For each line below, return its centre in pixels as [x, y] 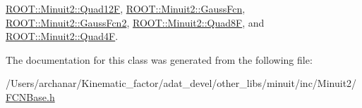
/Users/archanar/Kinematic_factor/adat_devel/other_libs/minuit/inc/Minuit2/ [181, 83]
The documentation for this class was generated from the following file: [159, 59]
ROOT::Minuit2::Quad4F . [62, 36]
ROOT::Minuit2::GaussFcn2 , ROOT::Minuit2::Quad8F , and [135, 22]
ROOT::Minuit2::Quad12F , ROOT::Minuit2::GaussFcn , [126, 8]
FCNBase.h [30, 96]
